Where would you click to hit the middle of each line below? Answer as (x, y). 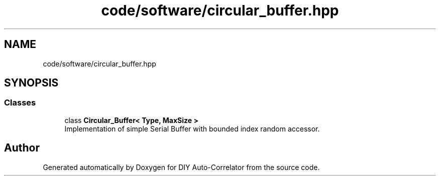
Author (22, 148)
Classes (20, 103)
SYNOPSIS (31, 83)
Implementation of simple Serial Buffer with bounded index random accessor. (192, 128)
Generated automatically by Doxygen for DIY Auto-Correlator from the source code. (181, 167)
